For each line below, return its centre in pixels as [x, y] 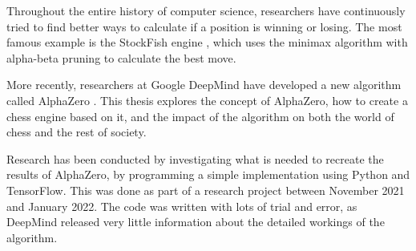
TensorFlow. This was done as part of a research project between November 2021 [206, 190]
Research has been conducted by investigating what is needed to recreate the [195, 158]
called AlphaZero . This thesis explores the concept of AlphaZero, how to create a [207, 100]
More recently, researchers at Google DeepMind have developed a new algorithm [204, 85]
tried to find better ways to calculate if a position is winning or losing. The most [204, 26]
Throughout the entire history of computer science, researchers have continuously [206, 10]
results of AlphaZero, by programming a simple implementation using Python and [208, 174]
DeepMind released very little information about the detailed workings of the [196, 222]
